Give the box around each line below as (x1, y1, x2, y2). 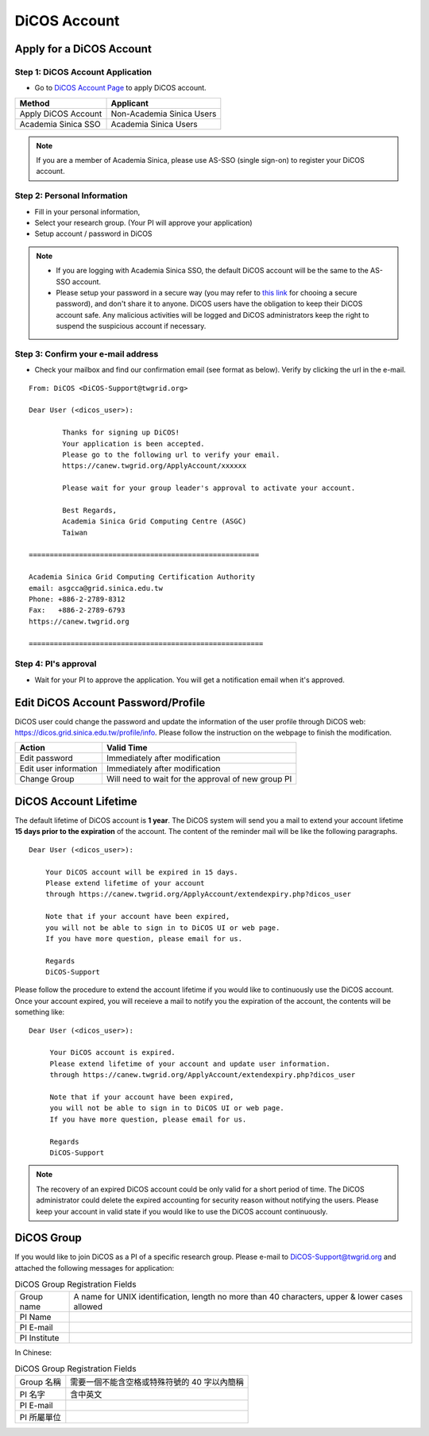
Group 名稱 (19, 1376, 61, 1388)
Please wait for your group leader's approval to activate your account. (62, 484, 356, 492)
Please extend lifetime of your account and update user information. (49, 1059, 330, 1068)
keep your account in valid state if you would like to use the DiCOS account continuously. (36, 1206, 328, 1216)
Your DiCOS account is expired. (49, 1048, 176, 1057)
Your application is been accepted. (62, 439, 206, 448)
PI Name (19, 1311, 52, 1322)
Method (19, 98, 50, 109)
